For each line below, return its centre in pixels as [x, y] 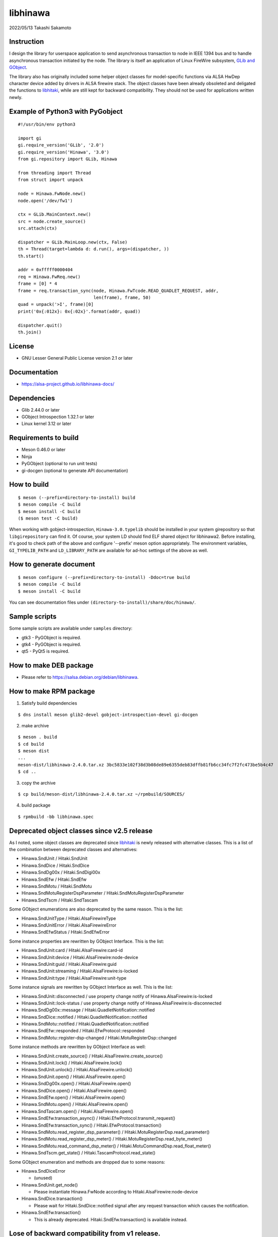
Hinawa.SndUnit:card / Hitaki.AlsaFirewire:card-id [72, 951]
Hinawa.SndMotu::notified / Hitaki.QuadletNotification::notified [85, 1024]
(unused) [43, 1178]
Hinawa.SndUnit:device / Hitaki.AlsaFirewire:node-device [80, 957]
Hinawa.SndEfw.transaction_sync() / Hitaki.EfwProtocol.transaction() [92, 1125]
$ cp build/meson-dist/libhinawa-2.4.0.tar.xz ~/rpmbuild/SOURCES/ [101, 794]
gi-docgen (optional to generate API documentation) [75, 471]
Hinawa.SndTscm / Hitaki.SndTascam [60, 900]
